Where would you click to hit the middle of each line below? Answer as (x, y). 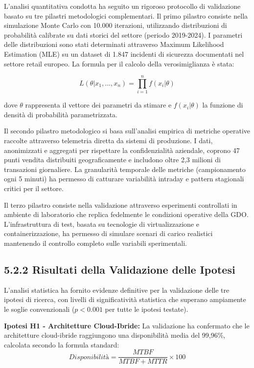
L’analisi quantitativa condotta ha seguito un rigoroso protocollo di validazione (122, 6)
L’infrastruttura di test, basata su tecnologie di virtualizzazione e (102, 224)
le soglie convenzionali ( (39, 309)
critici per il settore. (34, 188)
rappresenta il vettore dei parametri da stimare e (98, 105)
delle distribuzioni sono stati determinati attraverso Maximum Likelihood (114, 44)
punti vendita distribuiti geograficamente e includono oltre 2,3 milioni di (112, 160)
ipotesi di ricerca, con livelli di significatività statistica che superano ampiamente (125, 299)
